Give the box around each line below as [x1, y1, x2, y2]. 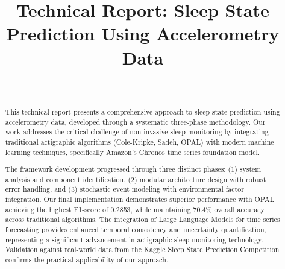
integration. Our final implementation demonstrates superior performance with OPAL [5, 194, 275, 204]
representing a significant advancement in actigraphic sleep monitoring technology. [5, 234, 263, 244]
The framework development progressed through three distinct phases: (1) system [5, 164, 262, 174]
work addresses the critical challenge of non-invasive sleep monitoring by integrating [5, 127, 269, 137]
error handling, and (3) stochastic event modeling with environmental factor [5, 184, 244, 194]
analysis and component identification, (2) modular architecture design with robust [5, 174, 266, 184]
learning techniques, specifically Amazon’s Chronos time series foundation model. [5, 147, 260, 157]
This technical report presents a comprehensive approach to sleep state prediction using [5, 106, 280, 116]
